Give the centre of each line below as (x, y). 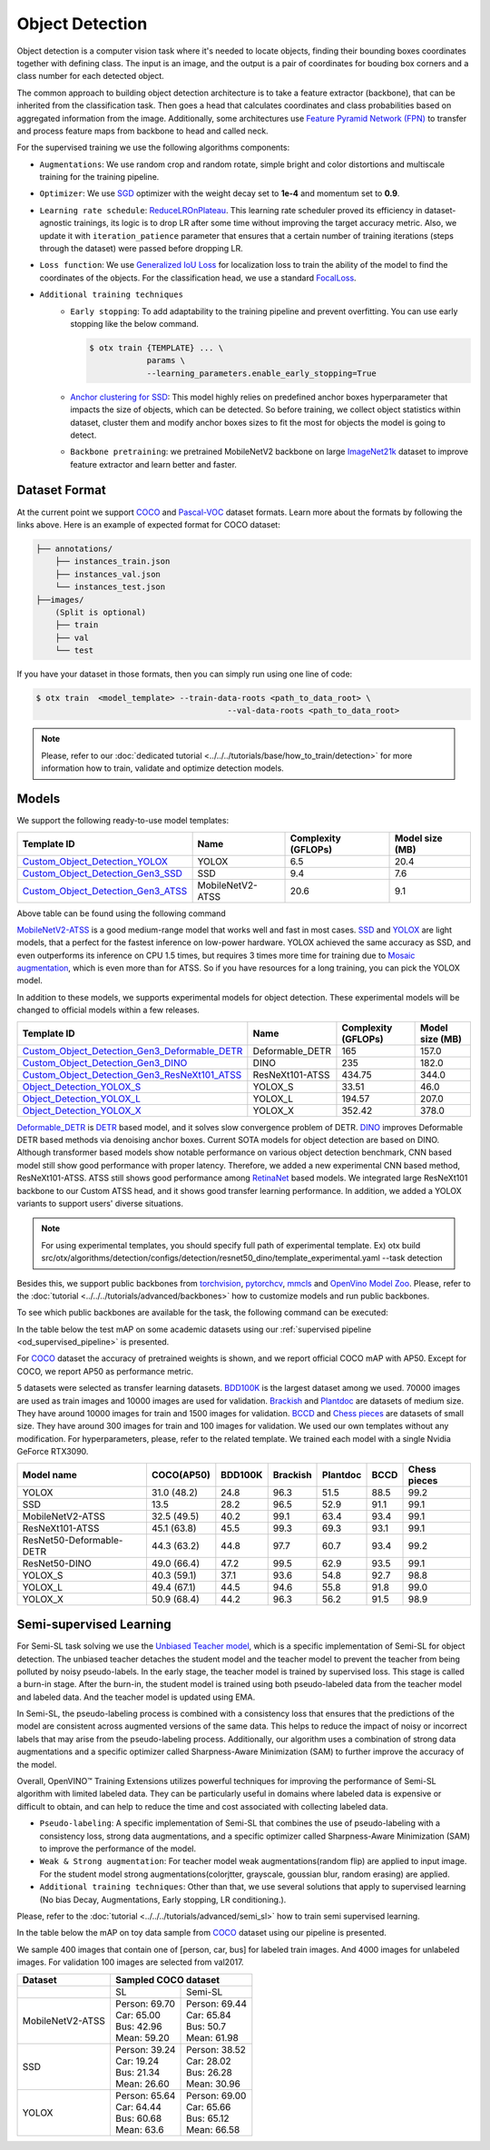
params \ (166, 360)
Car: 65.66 (209, 2106)
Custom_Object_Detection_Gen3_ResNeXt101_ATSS (132, 1074)
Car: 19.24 (137, 2061)
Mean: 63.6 (139, 2129)
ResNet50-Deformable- (73, 1540)
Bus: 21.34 (137, 2072)
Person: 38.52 (216, 2049)
